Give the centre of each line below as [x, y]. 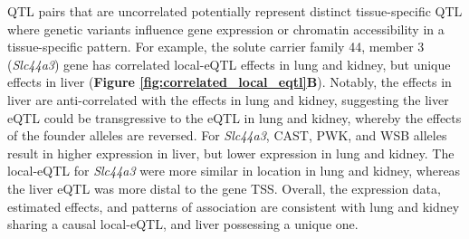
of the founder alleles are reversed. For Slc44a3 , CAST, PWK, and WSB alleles [227, 135]
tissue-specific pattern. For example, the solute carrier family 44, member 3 [216, 47]
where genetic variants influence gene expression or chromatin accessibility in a [226, 29]
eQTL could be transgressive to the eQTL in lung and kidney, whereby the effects [234, 117]
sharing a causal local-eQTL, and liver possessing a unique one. [183, 224]
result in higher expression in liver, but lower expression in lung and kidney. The [231, 153]
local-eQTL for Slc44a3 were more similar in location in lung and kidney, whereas [234, 171]
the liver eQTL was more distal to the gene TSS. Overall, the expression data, [224, 188]
